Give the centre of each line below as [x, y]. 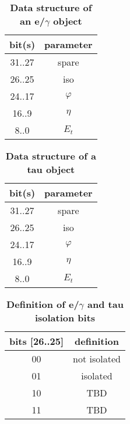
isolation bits [65, 318]
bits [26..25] [37, 341]
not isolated [97, 359]
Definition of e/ [43, 304]
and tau [106, 304]
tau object [51, 169]
